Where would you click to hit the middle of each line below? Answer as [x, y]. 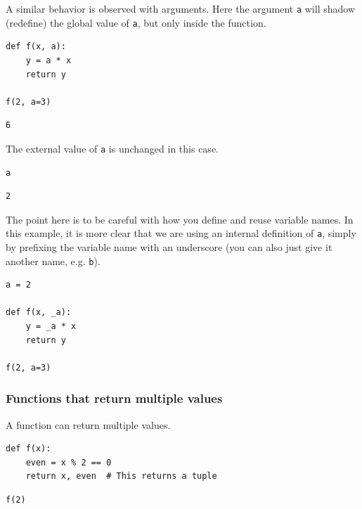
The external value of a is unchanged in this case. [112, 148]
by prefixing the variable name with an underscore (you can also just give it [169, 246]
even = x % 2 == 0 [69, 462]
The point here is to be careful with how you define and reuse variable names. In [180, 219]
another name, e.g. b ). [53, 260]
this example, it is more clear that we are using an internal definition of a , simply [181, 233]
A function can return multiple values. [88, 424]
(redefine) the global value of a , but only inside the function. [136, 22]
